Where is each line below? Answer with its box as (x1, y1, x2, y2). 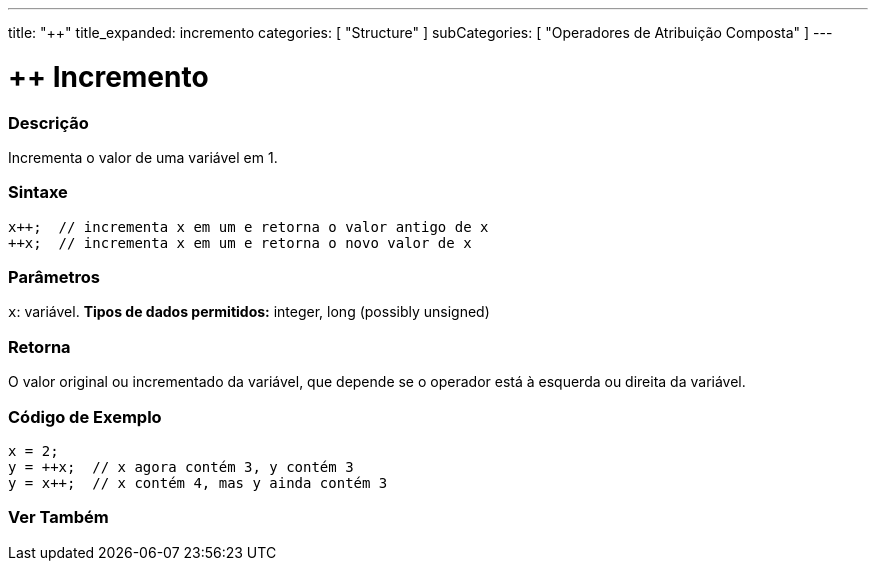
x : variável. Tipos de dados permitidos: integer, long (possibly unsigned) (8, 303, 490, 321)
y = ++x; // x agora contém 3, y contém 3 (8, 458, 354, 475)
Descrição (8, 112, 89, 133)
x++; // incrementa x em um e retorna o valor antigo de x (8, 218, 489, 235)
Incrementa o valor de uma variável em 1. (8, 148, 278, 166)
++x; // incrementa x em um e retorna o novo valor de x (8, 234, 472, 251)
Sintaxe (8, 182, 68, 203)
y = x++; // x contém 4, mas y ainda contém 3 (8, 474, 388, 491)
